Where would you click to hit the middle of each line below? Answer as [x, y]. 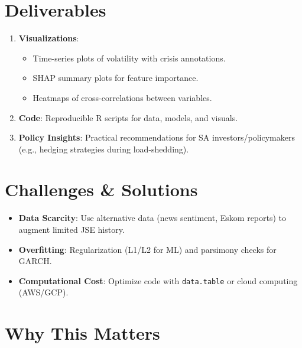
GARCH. [35, 261]
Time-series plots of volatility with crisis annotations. [129, 58]
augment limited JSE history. [72, 229]
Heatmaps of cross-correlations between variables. [122, 97]
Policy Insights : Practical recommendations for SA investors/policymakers [157, 137]
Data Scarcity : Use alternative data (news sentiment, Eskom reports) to [152, 218]
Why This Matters [82, 333]
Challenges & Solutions [101, 189]
